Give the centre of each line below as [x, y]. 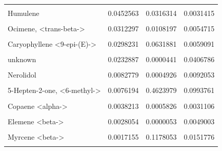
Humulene [24, 13]
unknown [22, 59]
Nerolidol [22, 75]
